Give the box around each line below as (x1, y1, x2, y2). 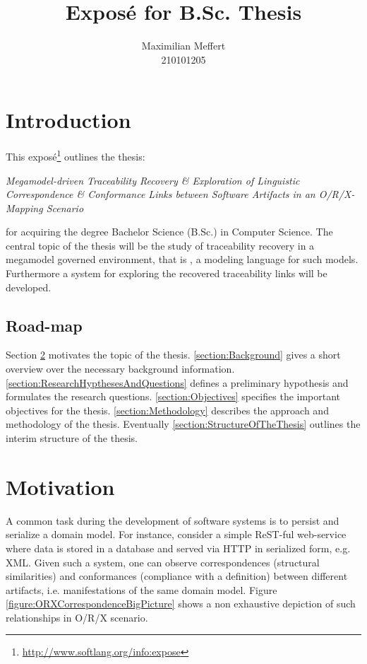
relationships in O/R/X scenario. (6, 610, 148, 624)
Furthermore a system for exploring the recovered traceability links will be (6, 266, 327, 281)
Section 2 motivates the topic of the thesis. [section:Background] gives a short (6, 347, 341, 362)
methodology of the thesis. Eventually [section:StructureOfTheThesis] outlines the (6, 417, 361, 431)
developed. (6, 279, 52, 294)
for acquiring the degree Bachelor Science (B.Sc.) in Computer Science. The (6, 224, 333, 239)
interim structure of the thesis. (6, 431, 138, 445)
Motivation (6, 472, 115, 501)
